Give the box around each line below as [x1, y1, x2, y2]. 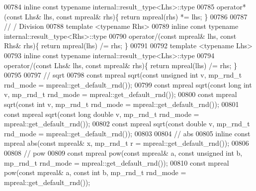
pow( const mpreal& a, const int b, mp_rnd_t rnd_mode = [4, 167, 186, 178]
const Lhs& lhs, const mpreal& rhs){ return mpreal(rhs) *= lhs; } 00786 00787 [6, 11, 248, 21]
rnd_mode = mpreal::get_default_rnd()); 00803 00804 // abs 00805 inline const [4, 128, 251, 138]
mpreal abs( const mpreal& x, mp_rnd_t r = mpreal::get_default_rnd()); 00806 [4, 138, 249, 148]
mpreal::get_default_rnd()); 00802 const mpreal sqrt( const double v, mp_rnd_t [4, 118, 250, 129]
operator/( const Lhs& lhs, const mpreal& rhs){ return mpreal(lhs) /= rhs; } [4, 60, 237, 70]
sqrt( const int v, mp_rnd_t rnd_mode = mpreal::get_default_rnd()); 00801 [4, 98, 239, 109]
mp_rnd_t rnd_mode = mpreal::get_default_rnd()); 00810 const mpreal [4, 157, 229, 168]
